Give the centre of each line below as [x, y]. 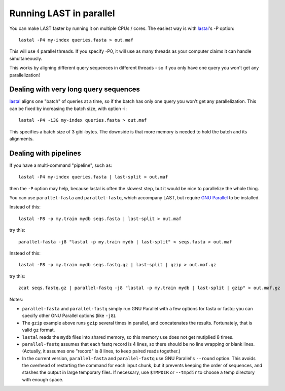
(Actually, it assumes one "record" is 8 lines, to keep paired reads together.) [101, 351]
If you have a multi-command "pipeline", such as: [61, 165]
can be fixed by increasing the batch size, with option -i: [68, 109]
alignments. [22, 138]
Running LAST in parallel [62, 13]
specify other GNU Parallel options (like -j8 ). [69, 316]
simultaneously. [26, 58]
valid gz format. [39, 330]
